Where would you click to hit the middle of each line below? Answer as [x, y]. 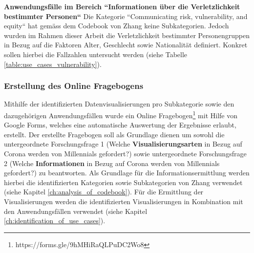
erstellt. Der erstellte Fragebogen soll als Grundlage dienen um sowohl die [114, 134]
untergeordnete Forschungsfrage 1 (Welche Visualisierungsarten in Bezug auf [123, 144]
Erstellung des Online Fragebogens [74, 86]
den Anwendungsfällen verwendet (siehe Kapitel [76, 211]
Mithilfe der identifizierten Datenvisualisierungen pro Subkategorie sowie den [119, 104]
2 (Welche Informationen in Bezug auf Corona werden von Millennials [112, 163]
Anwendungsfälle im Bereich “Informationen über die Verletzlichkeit [122, 6]
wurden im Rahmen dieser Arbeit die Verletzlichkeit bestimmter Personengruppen [127, 35]
